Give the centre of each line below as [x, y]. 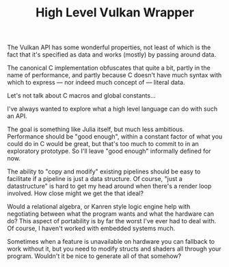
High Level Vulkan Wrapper [115, 13]
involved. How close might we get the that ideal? [75, 193]
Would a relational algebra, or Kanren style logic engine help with [99, 207]
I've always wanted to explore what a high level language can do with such [112, 109]
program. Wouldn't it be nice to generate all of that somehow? [94, 256]
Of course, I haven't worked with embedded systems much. [91, 228]
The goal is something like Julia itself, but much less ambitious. [96, 129]
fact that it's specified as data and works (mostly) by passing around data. [112, 55]
